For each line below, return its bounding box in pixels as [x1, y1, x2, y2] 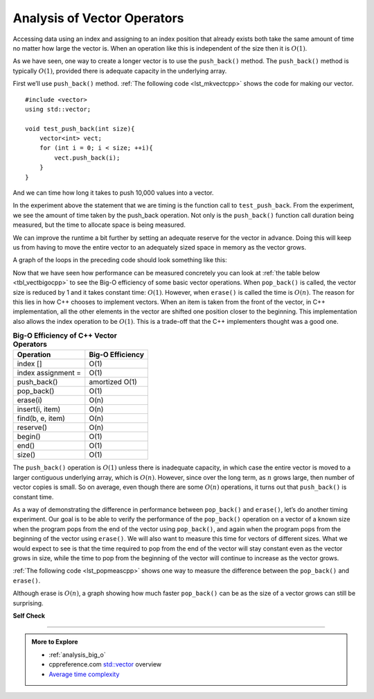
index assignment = [17, 368, 82, 378]
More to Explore [31, 638, 79, 646]
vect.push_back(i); [54, 153, 121, 162]
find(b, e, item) [17, 413, 66, 423]
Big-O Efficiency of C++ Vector [12, 331, 117, 340]
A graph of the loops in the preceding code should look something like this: [12, 256, 228, 264]
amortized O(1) [89, 377, 138, 387]
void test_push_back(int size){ [25, 125, 135, 132]
